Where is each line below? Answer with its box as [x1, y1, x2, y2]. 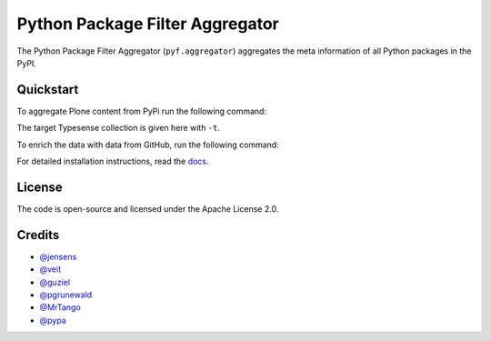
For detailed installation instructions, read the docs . [16, 155, 209, 167]
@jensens [39, 251, 77, 262]
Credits [16, 227, 60, 243]
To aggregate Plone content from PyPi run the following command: [16, 105, 267, 116]
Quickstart [16, 82, 79, 97]
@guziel [39, 276, 71, 287]
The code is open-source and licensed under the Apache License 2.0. [16, 203, 279, 214]
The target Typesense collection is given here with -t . [16, 123, 221, 134]
